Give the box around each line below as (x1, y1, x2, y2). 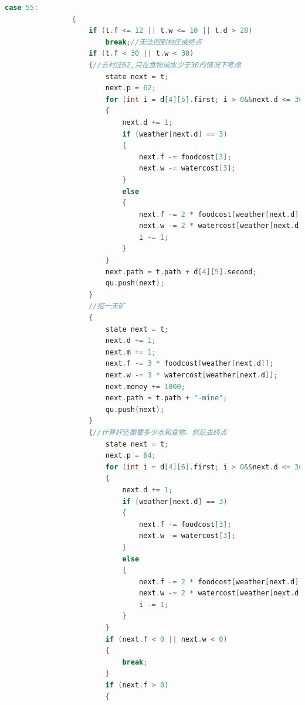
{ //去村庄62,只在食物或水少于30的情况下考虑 (89, 60, 241, 69)
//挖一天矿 (89, 302, 126, 311)
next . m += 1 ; (105, 348, 156, 356)
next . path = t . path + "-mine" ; (105, 394, 228, 403)
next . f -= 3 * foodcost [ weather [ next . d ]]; (105, 359, 274, 368)
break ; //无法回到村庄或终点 (105, 38, 202, 46)
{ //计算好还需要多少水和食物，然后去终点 (89, 428, 227, 437)
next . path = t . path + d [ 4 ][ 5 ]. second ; (105, 267, 257, 276)
